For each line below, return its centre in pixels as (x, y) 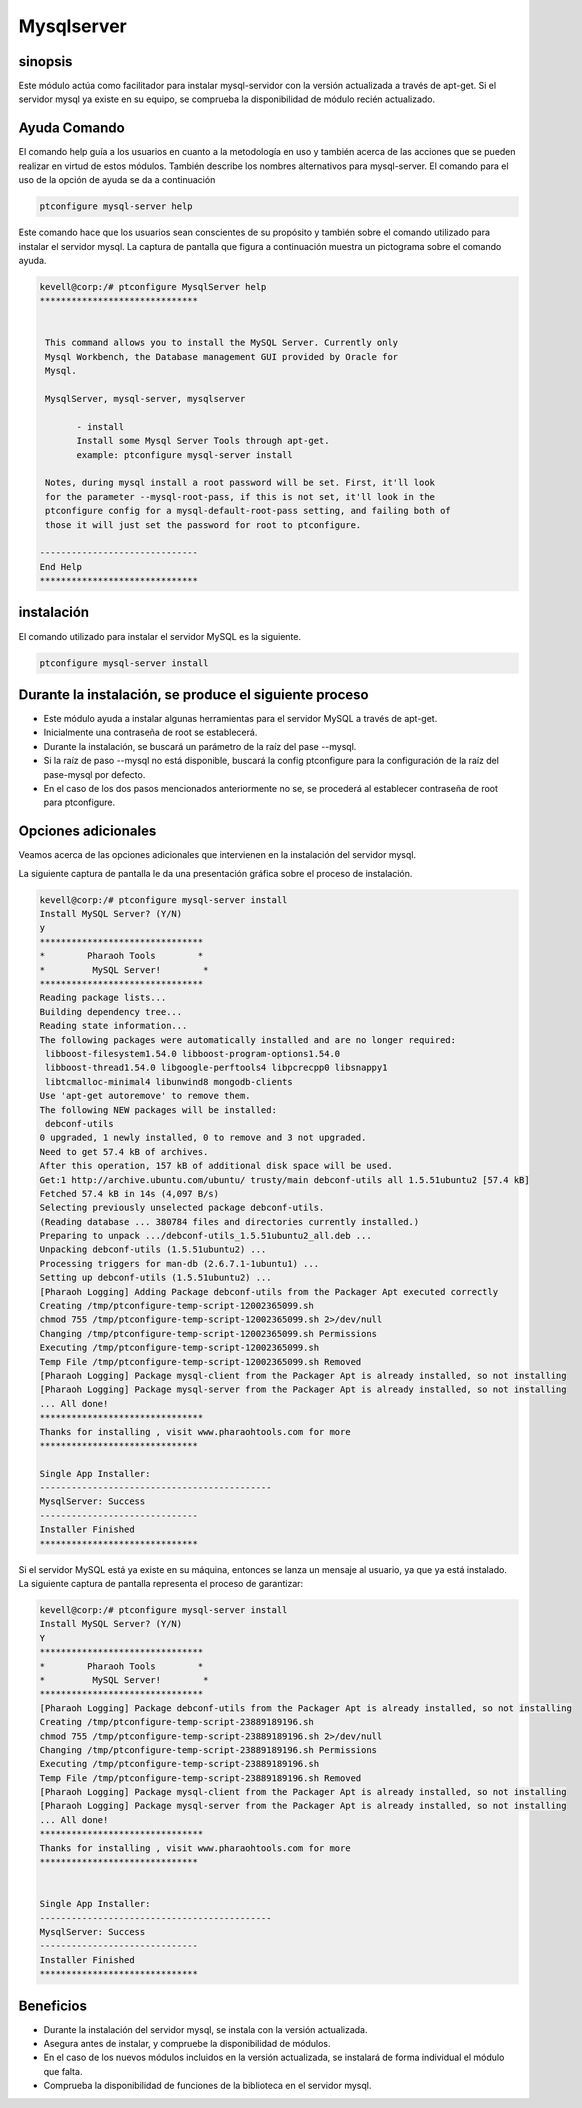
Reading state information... (113, 1026)
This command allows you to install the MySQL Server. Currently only (222, 343)
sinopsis (45, 61)
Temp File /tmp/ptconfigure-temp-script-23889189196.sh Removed (200, 1778)
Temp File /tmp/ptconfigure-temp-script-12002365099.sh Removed (200, 1361)
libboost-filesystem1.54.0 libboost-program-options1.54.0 (193, 1053)
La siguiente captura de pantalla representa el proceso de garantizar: (161, 1584)
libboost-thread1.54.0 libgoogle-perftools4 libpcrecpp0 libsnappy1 (216, 1068)
